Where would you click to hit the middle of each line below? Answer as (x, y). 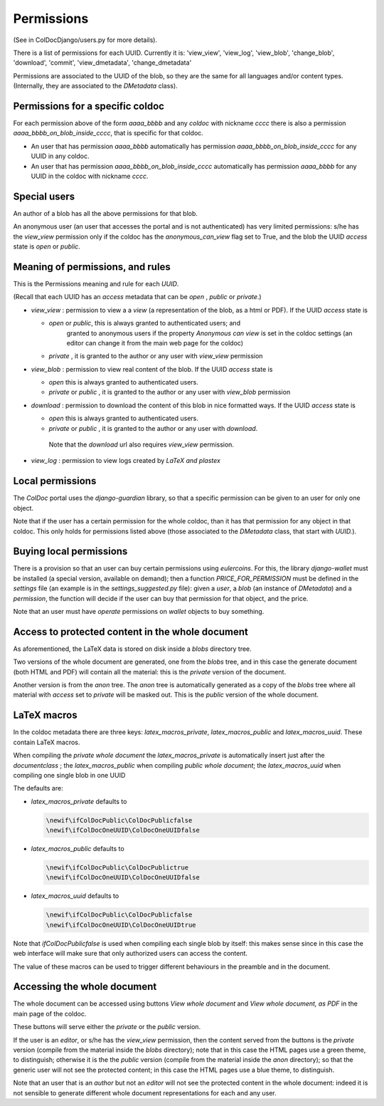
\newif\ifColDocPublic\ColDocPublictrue (117, 868)
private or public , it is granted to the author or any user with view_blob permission (170, 392)
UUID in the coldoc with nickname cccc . (90, 176)
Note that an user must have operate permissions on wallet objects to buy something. (139, 611)
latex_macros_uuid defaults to (75, 896)
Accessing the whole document (85, 987)
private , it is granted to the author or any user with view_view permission (156, 356)
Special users (44, 196)
